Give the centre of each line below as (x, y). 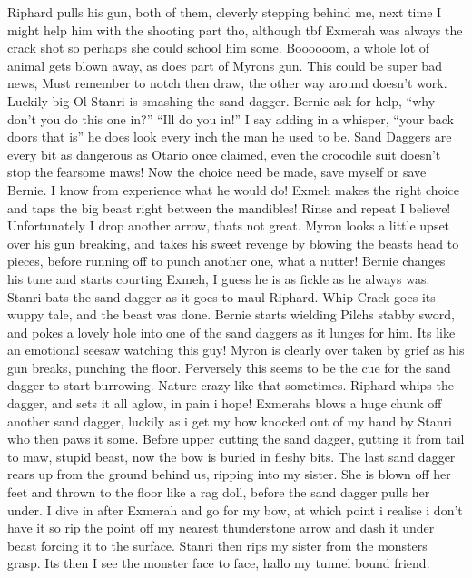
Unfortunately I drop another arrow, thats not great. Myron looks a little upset (229, 225)
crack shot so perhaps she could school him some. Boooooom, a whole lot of (219, 48)
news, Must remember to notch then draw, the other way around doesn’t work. (227, 83)
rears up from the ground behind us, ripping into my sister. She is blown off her (229, 474)
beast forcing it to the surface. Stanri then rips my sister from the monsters (217, 545)
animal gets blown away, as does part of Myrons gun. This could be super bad (225, 65)
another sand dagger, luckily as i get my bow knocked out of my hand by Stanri (230, 421)
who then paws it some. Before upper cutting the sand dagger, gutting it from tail (236, 439)
